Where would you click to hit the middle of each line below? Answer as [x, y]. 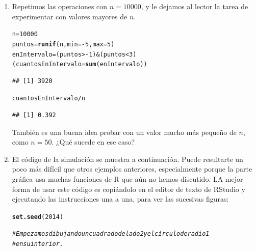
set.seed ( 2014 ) [38, 217]
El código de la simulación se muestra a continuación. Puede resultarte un [127, 159]
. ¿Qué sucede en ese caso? [93, 142]
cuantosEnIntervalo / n [48, 99]
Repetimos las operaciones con [60, 6]
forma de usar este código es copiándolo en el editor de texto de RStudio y [129, 189]
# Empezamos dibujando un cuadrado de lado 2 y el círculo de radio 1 [111, 234]
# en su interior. [38, 244]
